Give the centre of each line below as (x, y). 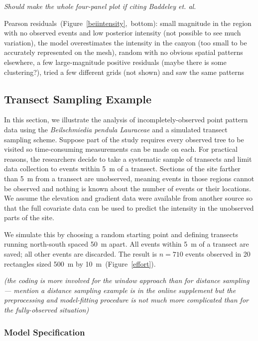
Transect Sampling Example (78, 99)
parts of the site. (29, 217)
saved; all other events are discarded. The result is (80, 254)
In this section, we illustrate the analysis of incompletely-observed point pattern (126, 120)
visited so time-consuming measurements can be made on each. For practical (121, 149)
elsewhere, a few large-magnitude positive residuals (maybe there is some (115, 62)
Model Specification (45, 332)
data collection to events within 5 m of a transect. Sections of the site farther (122, 169)
